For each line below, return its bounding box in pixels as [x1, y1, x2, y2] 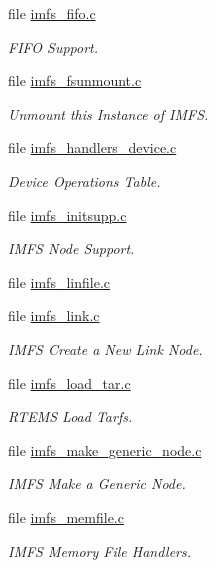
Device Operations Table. [8, 170, 161, 191]
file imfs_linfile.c [8, 271, 110, 292]
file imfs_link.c [8, 305, 100, 326]
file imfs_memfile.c [8, 506, 124, 527]
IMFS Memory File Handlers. [8, 540, 192, 561]
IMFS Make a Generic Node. [8, 473, 186, 494]
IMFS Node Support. [8, 238, 135, 259]
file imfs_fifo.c [8, 3, 96, 23]
